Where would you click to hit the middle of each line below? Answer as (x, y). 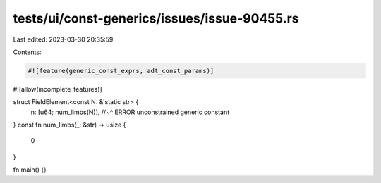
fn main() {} (30, 170)
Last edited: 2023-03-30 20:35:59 (63, 39)
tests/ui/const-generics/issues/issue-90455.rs (156, 18)
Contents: (27, 52)
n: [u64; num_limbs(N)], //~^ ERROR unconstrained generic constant (130, 112)
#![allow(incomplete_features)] (58, 89)
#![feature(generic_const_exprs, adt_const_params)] (121, 71)
